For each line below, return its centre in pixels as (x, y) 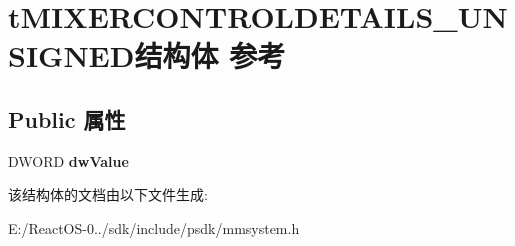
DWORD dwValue (68, 160)
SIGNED (71, 55)
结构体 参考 (210, 55)
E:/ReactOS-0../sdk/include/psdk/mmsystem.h (154, 227)
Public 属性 (67, 118)
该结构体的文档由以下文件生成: (108, 194)
